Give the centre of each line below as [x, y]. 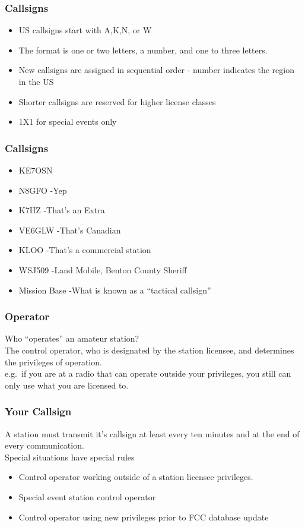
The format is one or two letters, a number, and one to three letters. [143, 50]
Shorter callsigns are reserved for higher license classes [117, 101]
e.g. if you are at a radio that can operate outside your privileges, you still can [148, 373]
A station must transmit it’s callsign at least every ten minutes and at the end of [152, 433]
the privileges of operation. [53, 362]
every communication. [45, 445]
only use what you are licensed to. [67, 385]
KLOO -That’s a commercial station [85, 250]
